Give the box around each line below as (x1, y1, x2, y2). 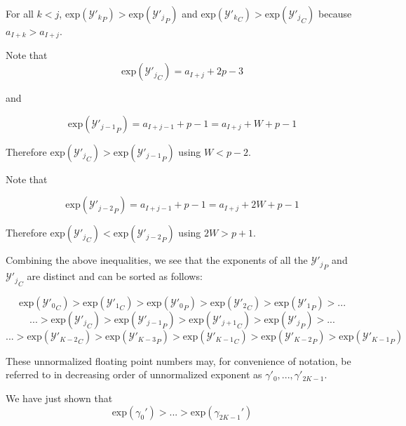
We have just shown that (6, 390, 113, 405)
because (318, 6, 352, 20)
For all (6, 6, 34, 20)
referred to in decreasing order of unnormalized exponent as (6, 367, 262, 382)
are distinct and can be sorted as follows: (27, 269, 203, 284)
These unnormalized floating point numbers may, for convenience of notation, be (6, 353, 351, 368)
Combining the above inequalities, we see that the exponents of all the (6, 253, 308, 267)
